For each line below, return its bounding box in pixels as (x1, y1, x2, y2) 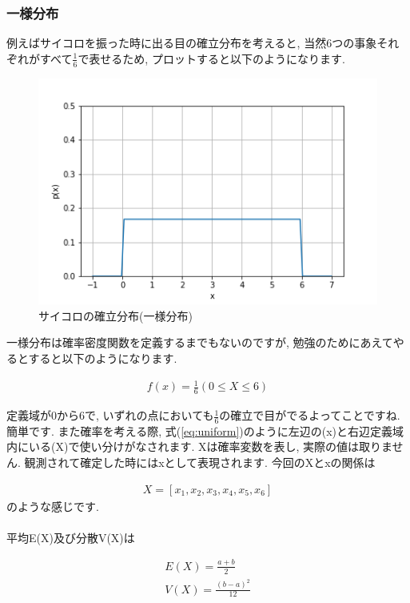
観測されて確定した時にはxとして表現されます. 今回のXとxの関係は (24, 454, 376, 471)
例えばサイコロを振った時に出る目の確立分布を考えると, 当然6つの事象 (6, 34, 377, 51)
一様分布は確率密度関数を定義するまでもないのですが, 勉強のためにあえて (6, 334, 393, 351)
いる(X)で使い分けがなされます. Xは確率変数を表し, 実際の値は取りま (28, 438, 392, 455)
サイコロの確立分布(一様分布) (38, 307, 193, 324)
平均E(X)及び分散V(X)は (6, 529, 135, 545)
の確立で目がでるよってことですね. (219, 407, 400, 424)
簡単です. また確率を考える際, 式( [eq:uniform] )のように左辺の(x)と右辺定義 (6, 422, 393, 439)
